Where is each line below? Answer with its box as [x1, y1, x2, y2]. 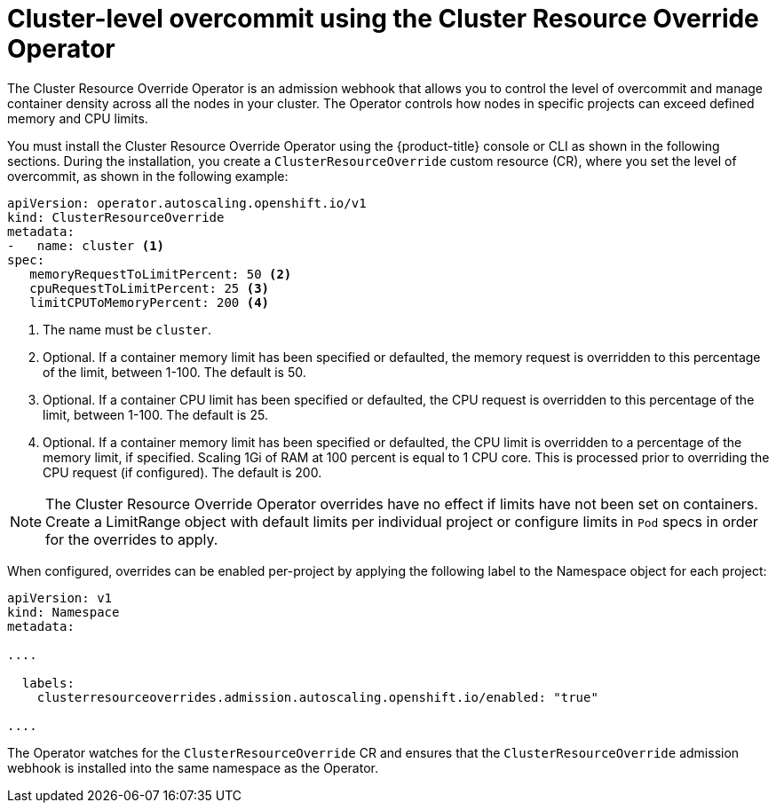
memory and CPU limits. [7, 110, 148, 126]
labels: [21, 675, 75, 690]
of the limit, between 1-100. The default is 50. [43, 364, 306, 380]
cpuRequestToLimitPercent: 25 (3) [29, 280, 270, 295]
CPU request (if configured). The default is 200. [43, 464, 322, 480]
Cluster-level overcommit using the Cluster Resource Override [7, 4, 759, 34]
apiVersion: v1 [7, 590, 113, 605]
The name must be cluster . [43, 321, 212, 337]
